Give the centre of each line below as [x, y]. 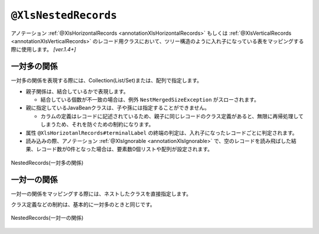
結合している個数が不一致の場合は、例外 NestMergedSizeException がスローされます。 [150, 100]
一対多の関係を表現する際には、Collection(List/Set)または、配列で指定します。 [107, 80]
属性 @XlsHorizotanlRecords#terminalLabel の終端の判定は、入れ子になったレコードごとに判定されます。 [162, 132]
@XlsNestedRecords [64, 15]
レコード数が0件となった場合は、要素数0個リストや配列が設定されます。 [124, 149]
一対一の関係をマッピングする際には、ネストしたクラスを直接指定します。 [101, 194]
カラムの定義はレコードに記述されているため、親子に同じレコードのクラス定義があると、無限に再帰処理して [172, 116]
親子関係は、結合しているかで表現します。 [77, 91]
